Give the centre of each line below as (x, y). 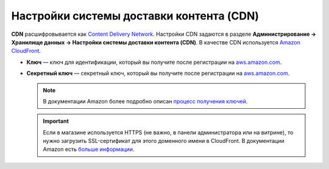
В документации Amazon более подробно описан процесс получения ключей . (145, 101)
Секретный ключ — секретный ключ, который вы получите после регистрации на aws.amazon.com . (158, 74)
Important (56, 121)
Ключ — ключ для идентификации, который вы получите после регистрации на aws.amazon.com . (154, 62)
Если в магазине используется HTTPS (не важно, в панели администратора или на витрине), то (168, 132)
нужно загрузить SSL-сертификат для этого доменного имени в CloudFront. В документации (164, 141)
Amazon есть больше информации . (89, 150)
